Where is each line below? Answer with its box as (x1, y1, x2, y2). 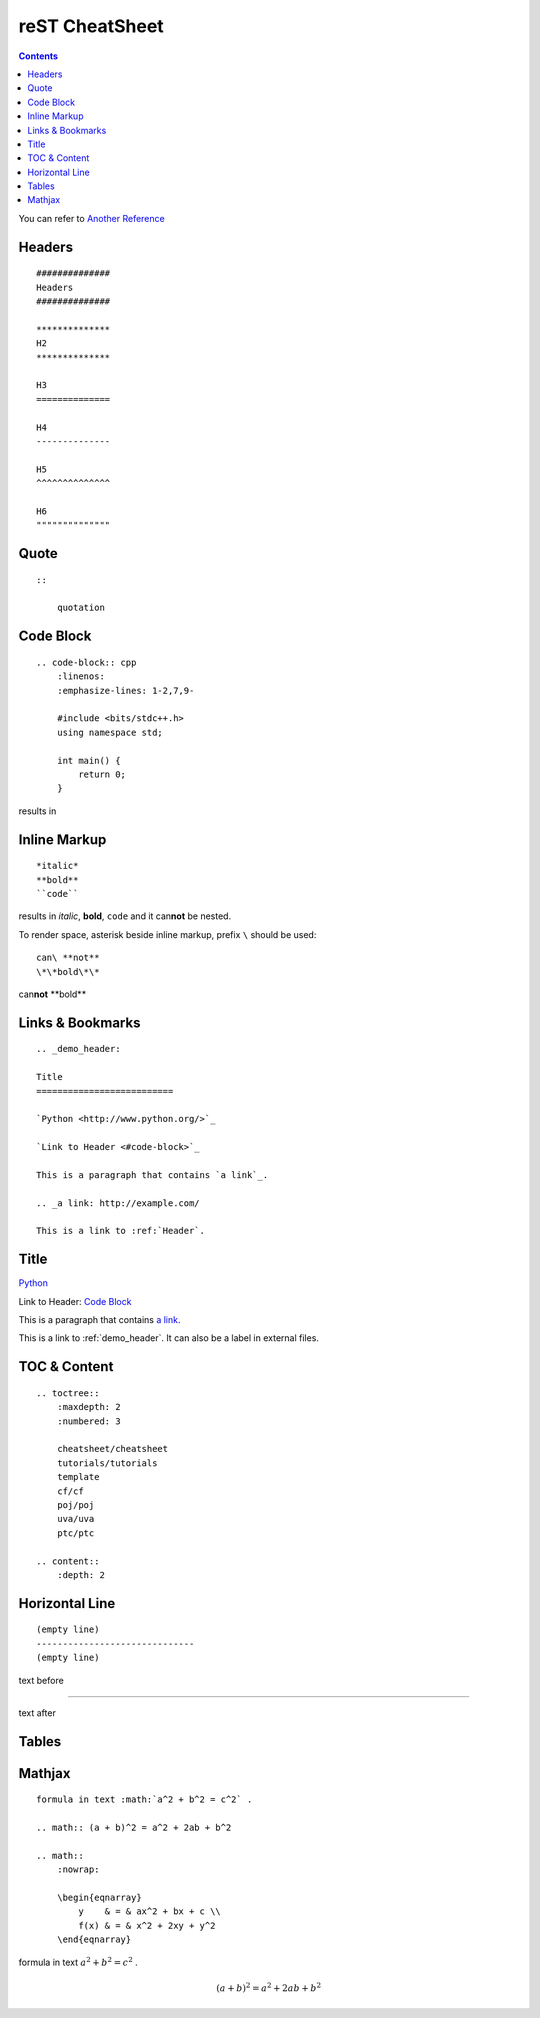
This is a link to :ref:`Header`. (36, 1225, 205, 1237)
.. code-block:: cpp (36, 656, 137, 668)
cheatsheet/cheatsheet (56, 1443, 169, 1455)
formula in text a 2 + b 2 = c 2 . (18, 1955, 139, 1968)
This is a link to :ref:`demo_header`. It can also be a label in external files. (18, 1332, 320, 1344)
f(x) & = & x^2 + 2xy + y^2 (78, 1920, 216, 1931)
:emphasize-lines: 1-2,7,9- (56, 685, 195, 696)
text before (18, 1674, 64, 1686)
